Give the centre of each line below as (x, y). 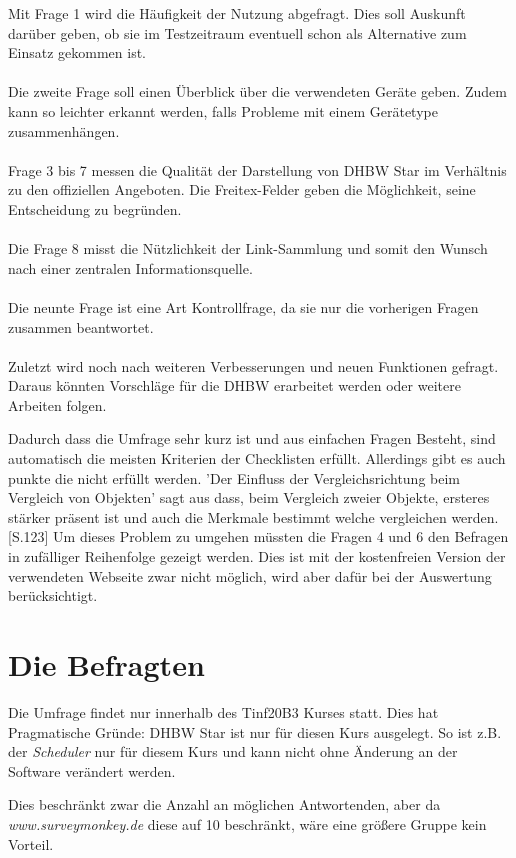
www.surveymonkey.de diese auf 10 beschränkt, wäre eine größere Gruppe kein (247, 823)
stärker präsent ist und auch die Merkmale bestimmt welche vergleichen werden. (253, 516)
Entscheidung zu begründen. (95, 208)
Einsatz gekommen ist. (77, 52)
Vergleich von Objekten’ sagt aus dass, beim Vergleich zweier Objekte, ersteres (249, 497)
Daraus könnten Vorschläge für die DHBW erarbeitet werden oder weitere (234, 385)
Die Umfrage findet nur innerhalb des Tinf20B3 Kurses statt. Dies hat (223, 711)
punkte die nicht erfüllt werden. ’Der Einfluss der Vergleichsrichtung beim (234, 477)
